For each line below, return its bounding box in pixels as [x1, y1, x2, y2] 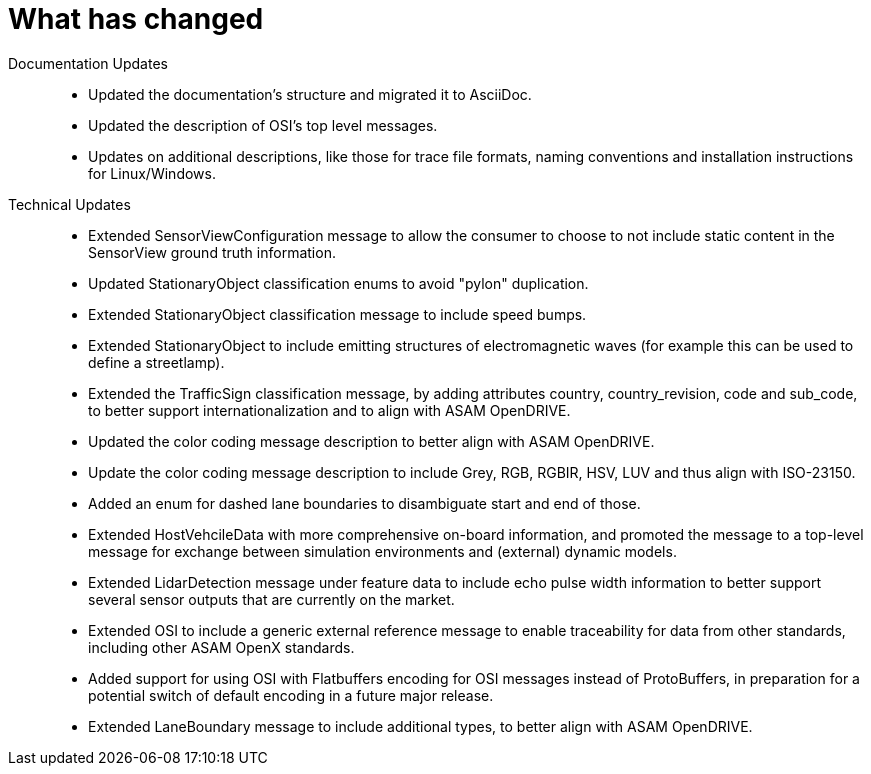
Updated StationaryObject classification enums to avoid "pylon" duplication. [88, 274, 589, 292]
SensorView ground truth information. [88, 243, 336, 261]
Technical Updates [8, 195, 131, 213]
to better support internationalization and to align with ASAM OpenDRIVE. [88, 401, 571, 419]
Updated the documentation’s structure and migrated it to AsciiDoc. [88, 85, 532, 103]
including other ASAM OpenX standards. [88, 638, 355, 656]
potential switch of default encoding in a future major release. [88, 686, 494, 704]
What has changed [8, 2, 264, 36]
